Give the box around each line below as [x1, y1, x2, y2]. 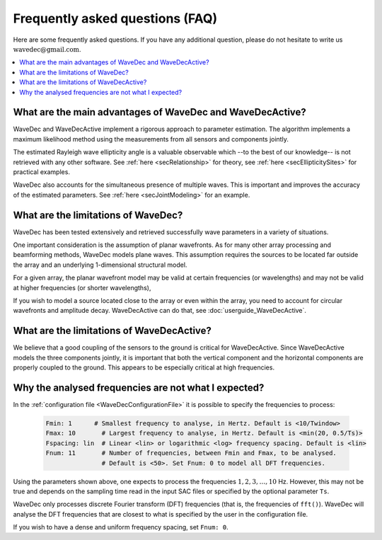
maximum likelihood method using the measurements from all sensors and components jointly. [13, 134, 289, 143]
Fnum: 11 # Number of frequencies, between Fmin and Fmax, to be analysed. [45, 449, 337, 457]
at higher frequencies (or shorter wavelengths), [13, 283, 151, 292]
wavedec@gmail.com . [13, 45, 81, 53]
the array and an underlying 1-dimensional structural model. [13, 260, 187, 269]
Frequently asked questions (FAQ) [13, 11, 218, 26]
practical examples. [13, 167, 71, 176]
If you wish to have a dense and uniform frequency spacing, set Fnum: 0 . [13, 523, 229, 532]
